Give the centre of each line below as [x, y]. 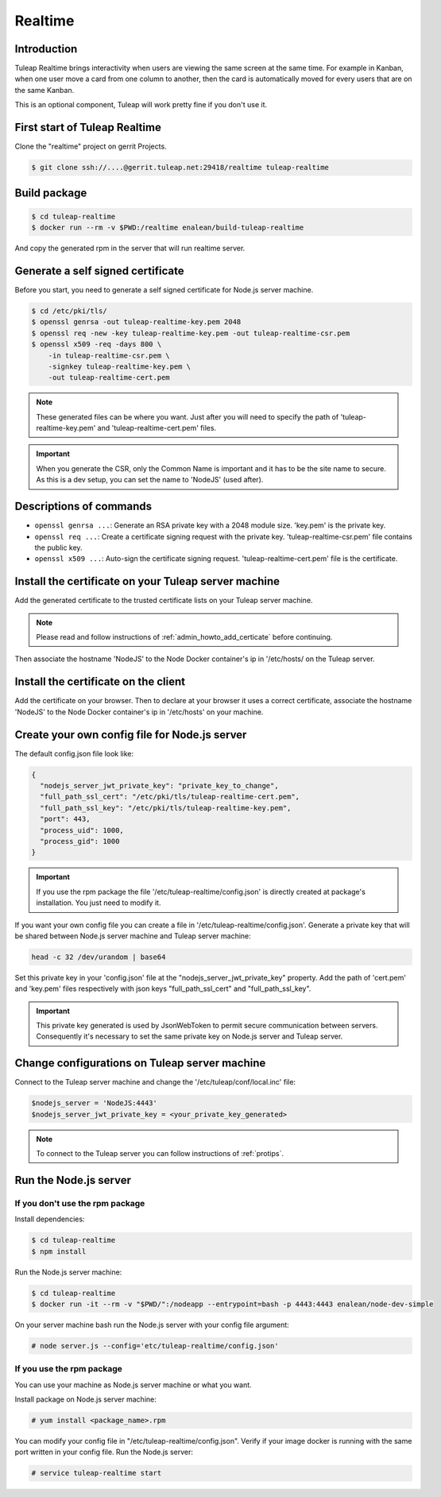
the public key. [58, 547]
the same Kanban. [44, 90]
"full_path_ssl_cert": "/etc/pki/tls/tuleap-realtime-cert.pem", [170, 797]
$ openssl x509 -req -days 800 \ [97, 344]
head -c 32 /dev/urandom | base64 [99, 957]
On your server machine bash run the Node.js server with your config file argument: [152, 1325]
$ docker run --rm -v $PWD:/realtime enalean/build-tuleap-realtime [168, 228]
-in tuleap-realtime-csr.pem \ [109, 355]
